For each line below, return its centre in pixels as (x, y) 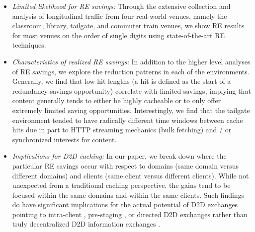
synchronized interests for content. (64, 139)
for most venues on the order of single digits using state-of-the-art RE (119, 35)
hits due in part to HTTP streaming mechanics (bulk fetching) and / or (122, 130)
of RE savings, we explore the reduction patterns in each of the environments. (131, 71)
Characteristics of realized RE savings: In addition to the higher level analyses (131, 61)
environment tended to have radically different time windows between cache (127, 120)
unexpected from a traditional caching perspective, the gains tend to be (121, 185)
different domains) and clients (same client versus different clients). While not (130, 175)
